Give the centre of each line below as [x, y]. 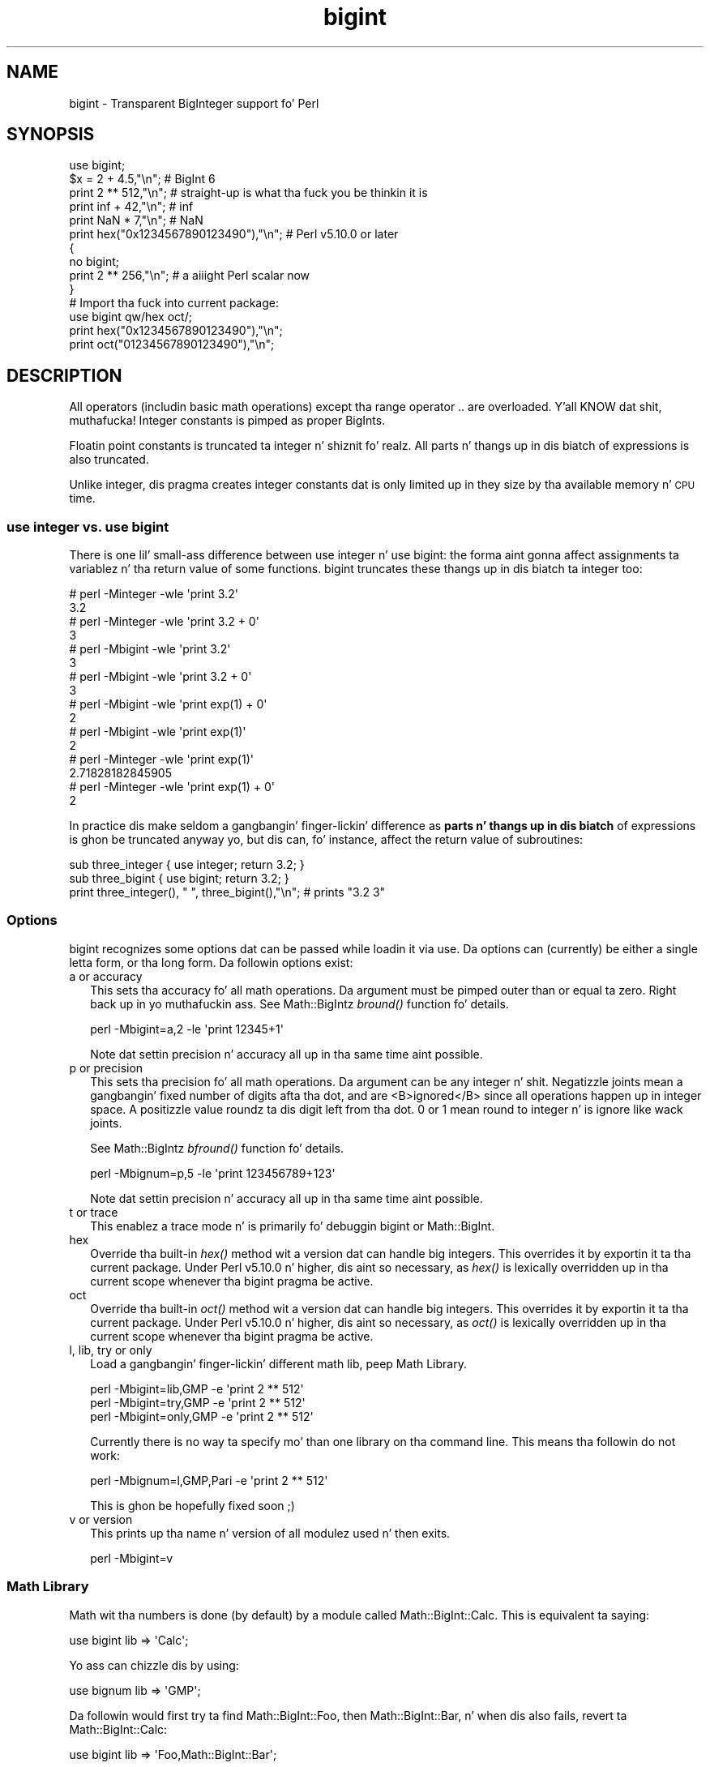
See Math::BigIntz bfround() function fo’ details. [217, 1148]
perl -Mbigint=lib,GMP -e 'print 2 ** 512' [197, 1388]
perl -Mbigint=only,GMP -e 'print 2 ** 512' [202, 1416]
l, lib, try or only [111, 1350]
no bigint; [94, 262]
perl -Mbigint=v [132, 1558]
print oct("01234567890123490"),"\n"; [172, 344]
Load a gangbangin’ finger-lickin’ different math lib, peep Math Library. [278, 1363]
